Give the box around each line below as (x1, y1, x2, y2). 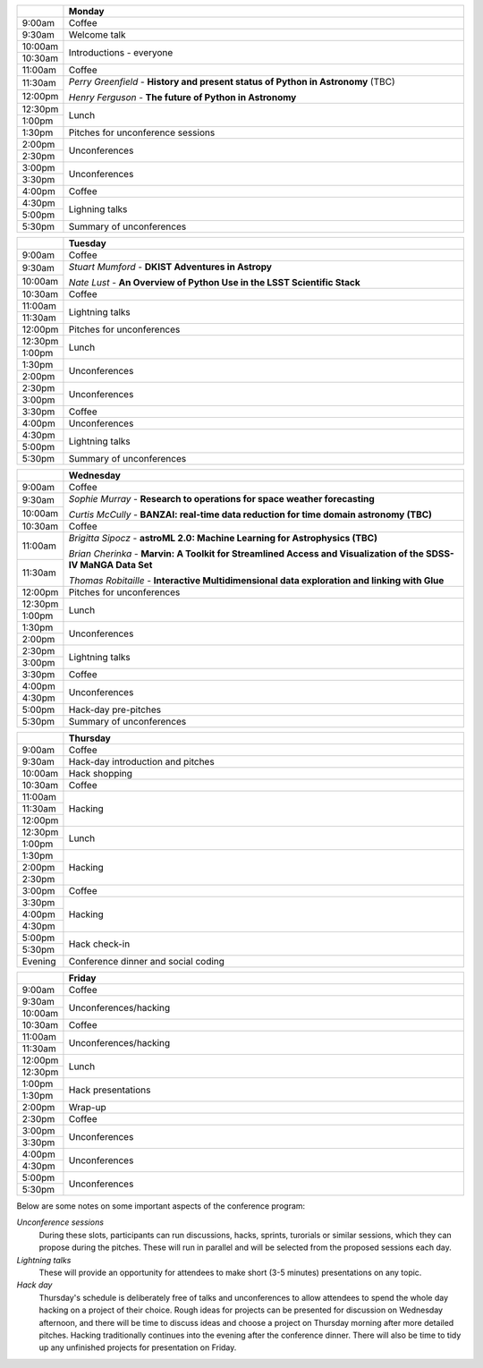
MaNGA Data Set (80, 559, 153, 571)
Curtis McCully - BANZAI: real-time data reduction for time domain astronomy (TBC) (68, 508, 433, 521)
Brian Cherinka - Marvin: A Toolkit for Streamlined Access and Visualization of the (68, 548, 424, 559)
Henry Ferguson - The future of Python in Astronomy (68, 91, 297, 103)
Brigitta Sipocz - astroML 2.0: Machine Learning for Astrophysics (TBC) (68, 532, 377, 544)
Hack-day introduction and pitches (68, 756, 215, 768)
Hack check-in (68, 938, 131, 950)
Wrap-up (68, 1101, 106, 1113)
